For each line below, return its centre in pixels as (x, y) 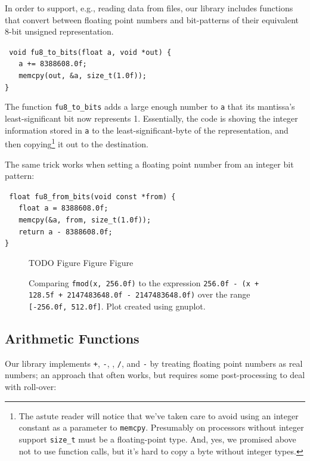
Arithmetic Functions (72, 338)
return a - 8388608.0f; (66, 232)
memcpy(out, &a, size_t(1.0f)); (83, 76)
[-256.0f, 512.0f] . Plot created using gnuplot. (117, 306)
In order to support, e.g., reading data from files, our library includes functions (149, 8)
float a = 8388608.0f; (63, 208)
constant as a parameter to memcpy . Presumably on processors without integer (161, 427)
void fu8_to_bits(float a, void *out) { (90, 52)
